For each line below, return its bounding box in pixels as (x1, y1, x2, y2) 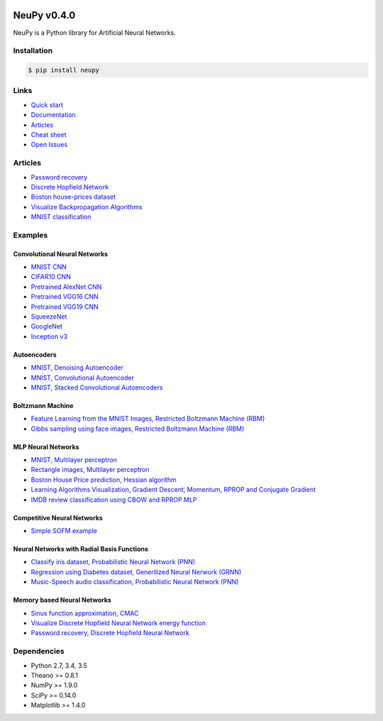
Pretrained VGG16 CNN (30, 292, 99, 301)
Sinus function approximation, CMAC (30, 609, 139, 617)
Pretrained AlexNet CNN (30, 282, 102, 291)
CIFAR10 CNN (30, 273, 71, 281)
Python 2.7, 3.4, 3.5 (30, 661, 88, 670)
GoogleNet (30, 322, 63, 331)
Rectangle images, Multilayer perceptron (30, 466, 150, 474)
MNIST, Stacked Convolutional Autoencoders (30, 383, 163, 392)
